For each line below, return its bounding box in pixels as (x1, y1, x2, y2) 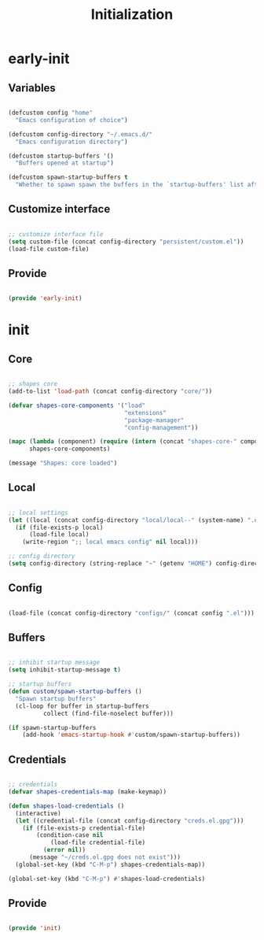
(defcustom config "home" (8, 109, 93, 117)
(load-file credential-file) (49, 838, 146, 847)
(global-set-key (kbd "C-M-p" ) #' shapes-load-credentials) (8, 875, 206, 883)
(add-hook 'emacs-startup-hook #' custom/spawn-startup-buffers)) (22, 731, 241, 739)
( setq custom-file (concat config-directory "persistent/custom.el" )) (8, 238, 244, 246)
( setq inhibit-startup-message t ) (8, 666, 122, 674)
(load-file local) (28, 531, 90, 538)
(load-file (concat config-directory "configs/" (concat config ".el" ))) (8, 609, 255, 617)
